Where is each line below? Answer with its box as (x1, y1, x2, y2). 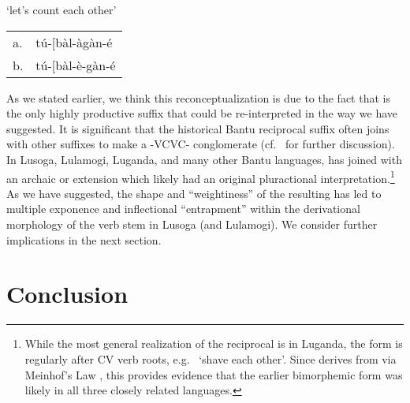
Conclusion (6, 278, 129, 310)
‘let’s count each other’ (6, 2, 117, 17)
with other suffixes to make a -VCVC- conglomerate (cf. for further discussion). (6, 136, 395, 152)
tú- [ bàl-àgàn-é (35, 32, 113, 51)
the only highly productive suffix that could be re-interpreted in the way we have (6, 105, 398, 121)
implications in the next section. (6, 231, 162, 248)
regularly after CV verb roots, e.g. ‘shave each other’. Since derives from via (24, 350, 397, 367)
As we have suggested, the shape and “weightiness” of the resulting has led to (6, 185, 382, 201)
